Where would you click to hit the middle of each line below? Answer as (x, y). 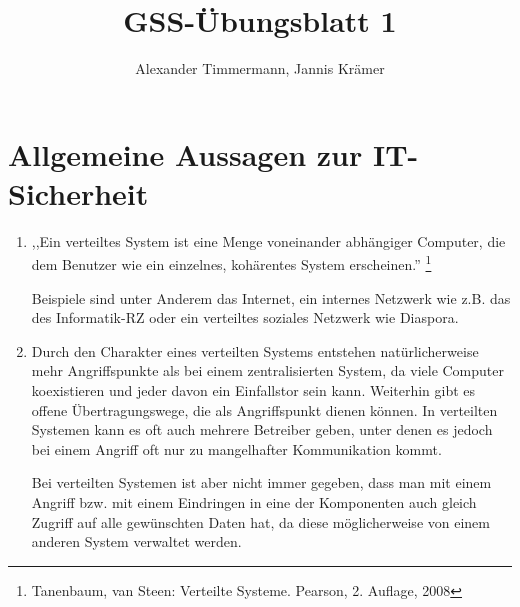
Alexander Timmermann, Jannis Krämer (260, 68)
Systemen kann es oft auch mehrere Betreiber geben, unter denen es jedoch (262, 429)
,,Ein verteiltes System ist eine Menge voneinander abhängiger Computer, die (268, 240)
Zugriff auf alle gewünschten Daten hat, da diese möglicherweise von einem (260, 521)
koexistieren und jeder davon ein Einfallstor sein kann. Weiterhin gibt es (253, 390)
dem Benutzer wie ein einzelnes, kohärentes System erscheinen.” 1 (231, 263)
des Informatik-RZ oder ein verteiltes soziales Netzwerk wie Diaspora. (245, 317)
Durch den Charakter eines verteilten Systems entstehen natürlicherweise (255, 350)
